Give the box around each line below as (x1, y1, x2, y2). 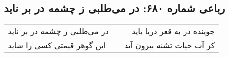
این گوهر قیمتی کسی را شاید (8, 39, 106, 51)
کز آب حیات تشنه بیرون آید (124, 39, 215, 51)
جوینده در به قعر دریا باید (131, 25, 215, 37)
